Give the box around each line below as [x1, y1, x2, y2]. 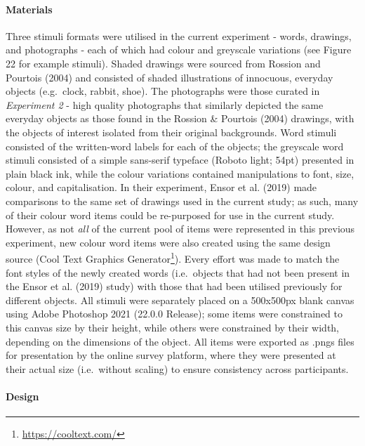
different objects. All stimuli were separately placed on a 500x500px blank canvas [6, 292, 354, 307]
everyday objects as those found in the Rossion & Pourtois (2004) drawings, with [6, 111, 354, 126]
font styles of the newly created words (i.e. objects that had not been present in [6, 265, 350, 280]
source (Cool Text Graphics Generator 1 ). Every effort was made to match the [6, 249, 340, 265]
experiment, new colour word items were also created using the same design [6, 235, 331, 249]
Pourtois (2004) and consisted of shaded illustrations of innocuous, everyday [6, 70, 333, 84]
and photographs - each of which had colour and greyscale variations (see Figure [6, 42, 352, 57]
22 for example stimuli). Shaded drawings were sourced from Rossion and [6, 55, 321, 70]
